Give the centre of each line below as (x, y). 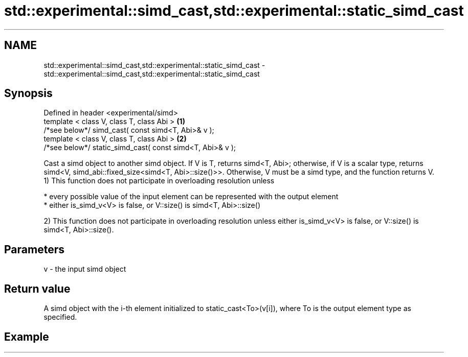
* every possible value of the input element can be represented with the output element (191, 197)
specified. (60, 317)
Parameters (34, 249)
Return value (37, 289)
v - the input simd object (85, 269)
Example (27, 337)
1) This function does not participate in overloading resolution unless (159, 181)
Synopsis (28, 93)
